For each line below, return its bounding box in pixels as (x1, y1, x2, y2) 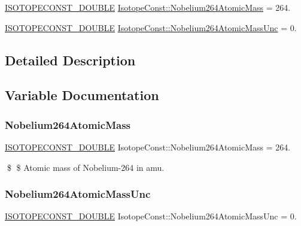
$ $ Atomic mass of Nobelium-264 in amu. (7, 161, 165, 173)
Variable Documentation (5, 86, 159, 104)
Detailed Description (5, 50, 136, 69)
